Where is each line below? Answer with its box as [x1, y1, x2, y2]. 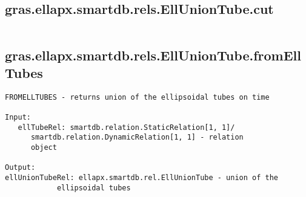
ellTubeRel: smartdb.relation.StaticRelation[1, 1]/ [18, 123, 235, 132]
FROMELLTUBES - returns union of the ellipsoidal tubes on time [5, 92, 270, 102]
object [30, 143, 57, 152]
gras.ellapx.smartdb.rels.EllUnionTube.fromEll [5, 45, 301, 64]
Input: [5, 113, 31, 122]
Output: [5, 163, 36, 172]
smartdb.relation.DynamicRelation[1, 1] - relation [30, 133, 244, 142]
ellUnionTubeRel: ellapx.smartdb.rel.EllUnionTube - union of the [5, 173, 279, 182]
